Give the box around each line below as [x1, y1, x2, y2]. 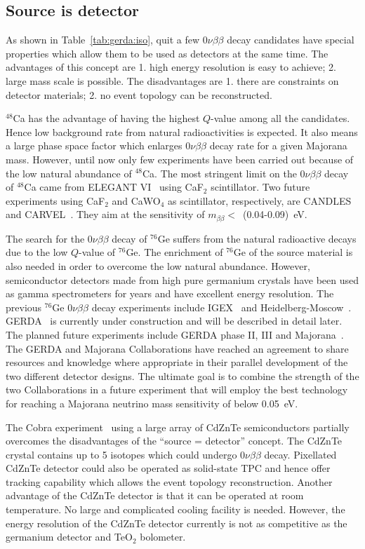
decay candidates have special [227, 32, 354, 47]
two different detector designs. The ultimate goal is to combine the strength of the [6, 368, 359, 383]
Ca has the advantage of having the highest [13, 111, 200, 126]
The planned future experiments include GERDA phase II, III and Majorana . [6, 327, 344, 341]
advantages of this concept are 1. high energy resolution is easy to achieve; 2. [6, 60, 337, 74]
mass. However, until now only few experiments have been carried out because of [6, 151, 354, 166]
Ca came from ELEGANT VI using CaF [24, 179, 204, 194]
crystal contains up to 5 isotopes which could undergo [6, 447, 237, 461]
